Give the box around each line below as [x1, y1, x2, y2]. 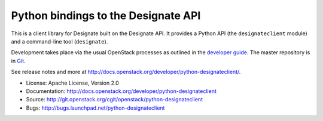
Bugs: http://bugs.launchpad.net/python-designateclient [26, 104, 165, 111]
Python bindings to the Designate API [11, 9, 201, 22]
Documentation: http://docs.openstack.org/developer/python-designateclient [26, 87, 217, 95]
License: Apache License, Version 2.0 [26, 79, 119, 86]
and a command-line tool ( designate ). [11, 38, 108, 45]
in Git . [11, 57, 26, 64]
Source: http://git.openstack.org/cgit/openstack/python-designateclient [26, 96, 203, 103]
